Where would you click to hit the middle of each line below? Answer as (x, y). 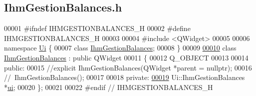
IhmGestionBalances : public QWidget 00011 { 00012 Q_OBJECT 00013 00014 (126, 57)
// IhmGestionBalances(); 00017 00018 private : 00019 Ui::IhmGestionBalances (125, 77)
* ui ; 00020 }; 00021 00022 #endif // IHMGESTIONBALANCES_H (109, 87)
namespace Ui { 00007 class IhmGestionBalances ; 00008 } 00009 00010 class (120, 48)
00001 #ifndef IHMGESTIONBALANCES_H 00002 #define (97, 28)
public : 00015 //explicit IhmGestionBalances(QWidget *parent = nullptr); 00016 (128, 67)
